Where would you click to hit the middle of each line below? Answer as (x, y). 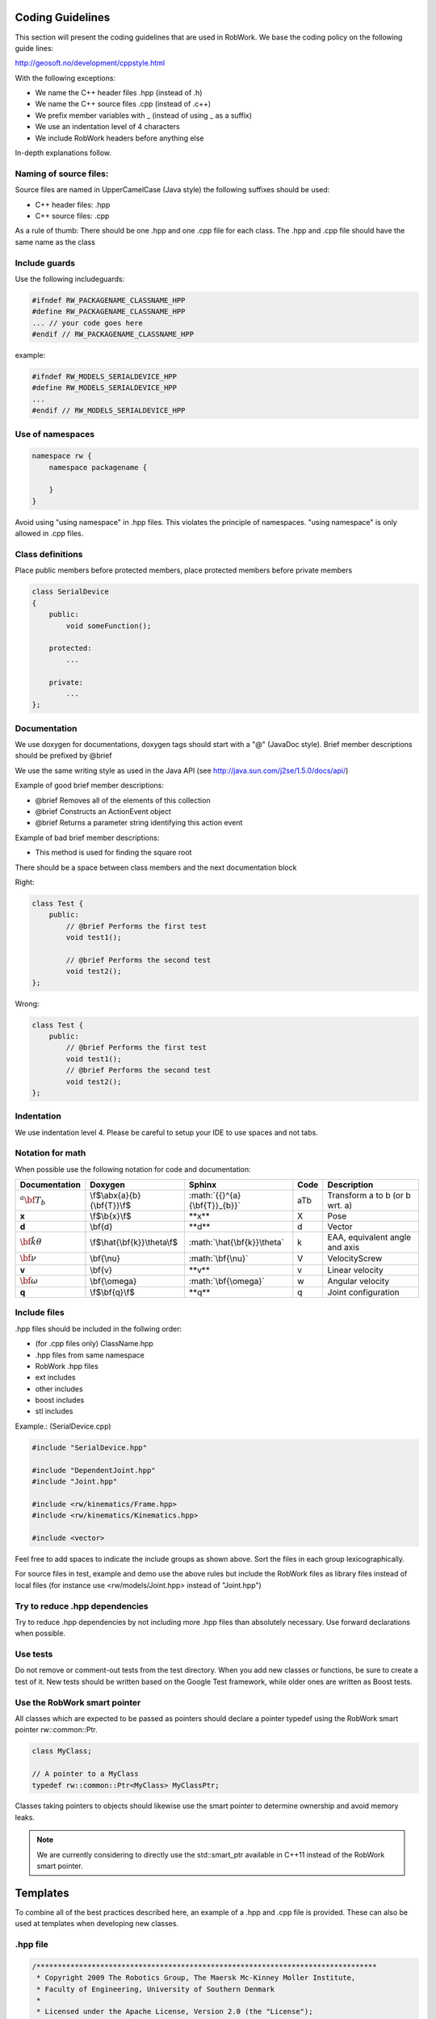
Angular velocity (358, 1281)
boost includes (60, 1400)
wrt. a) (340, 1206)
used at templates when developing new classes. (97, 1924)
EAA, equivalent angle (369, 1237)
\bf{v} (101, 1270)
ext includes (55, 1378)
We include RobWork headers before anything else (119, 138)
